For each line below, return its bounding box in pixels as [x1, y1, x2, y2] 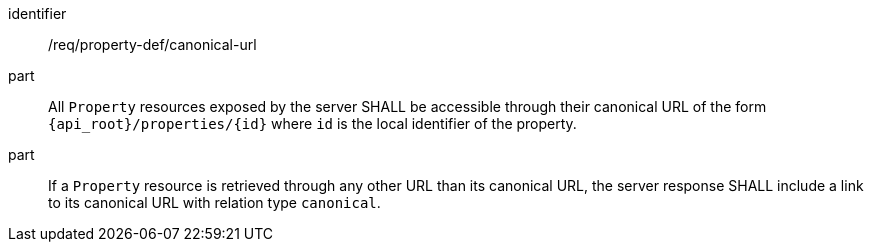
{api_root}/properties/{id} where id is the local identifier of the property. [48, 115, 577, 132]
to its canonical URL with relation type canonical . [48, 194, 381, 211]
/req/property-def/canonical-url [48, 36, 257, 53]
